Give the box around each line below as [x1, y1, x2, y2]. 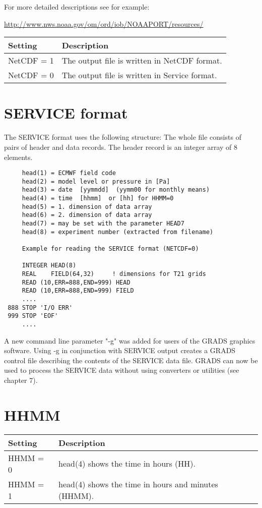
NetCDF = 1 [8, 54, 54, 67]
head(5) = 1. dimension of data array [22, 203, 152, 210]
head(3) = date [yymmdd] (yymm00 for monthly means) [22, 186, 210, 194]
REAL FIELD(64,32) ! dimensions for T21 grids [22, 270, 206, 277]
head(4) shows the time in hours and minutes [58, 478, 218, 490]
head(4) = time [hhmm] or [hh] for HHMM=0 [22, 195, 174, 202]
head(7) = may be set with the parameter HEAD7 [22, 220, 184, 228]
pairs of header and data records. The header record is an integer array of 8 [4, 141, 238, 152]
